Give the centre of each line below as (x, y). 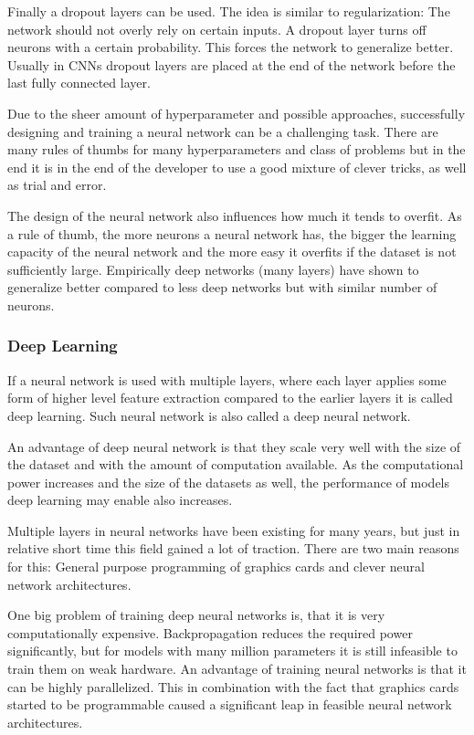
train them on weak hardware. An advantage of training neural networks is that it (237, 669)
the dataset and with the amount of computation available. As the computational (236, 464)
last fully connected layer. (79, 83)
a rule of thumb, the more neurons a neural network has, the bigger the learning (232, 233)
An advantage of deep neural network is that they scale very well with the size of (234, 446)
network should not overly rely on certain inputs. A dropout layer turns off (217, 29)
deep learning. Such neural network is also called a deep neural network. (209, 415)
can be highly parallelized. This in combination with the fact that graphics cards (233, 686)
